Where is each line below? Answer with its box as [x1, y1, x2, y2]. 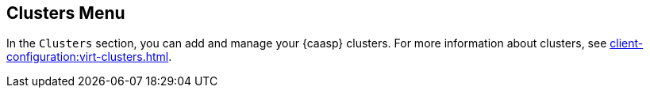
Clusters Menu [6, 3, 125, 23]
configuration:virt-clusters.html [6, 50, 169, 64]
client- [610, 36, 644, 51]
